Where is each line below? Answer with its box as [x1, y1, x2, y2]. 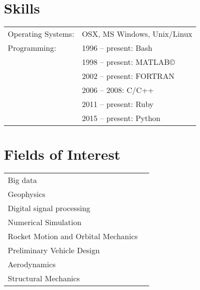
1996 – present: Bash [82, 42, 153, 54]
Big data [8, 174, 37, 186]
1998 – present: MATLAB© [82, 56, 175, 68]
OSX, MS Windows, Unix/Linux [82, 28, 193, 40]
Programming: [8, 42, 56, 54]
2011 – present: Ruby [82, 98, 154, 110]
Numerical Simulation [8, 216, 82, 228]
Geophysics [8, 188, 46, 200]
